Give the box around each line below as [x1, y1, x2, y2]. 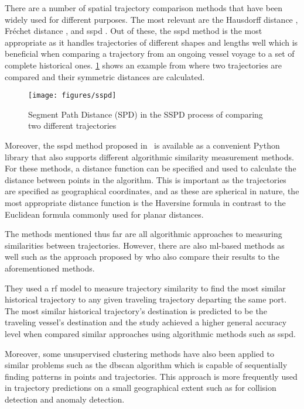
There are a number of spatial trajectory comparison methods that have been [5, 2, 283, 13]
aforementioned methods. [5, 262, 95, 274]
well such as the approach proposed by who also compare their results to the [5, 250, 279, 263]
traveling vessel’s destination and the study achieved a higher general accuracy [5, 316, 287, 328]
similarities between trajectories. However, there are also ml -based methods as [5, 239, 285, 251]
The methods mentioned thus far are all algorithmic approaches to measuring [5, 228, 282, 240]
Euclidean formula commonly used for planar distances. [5, 208, 204, 220]
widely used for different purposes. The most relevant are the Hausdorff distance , [5, 13, 298, 25]
